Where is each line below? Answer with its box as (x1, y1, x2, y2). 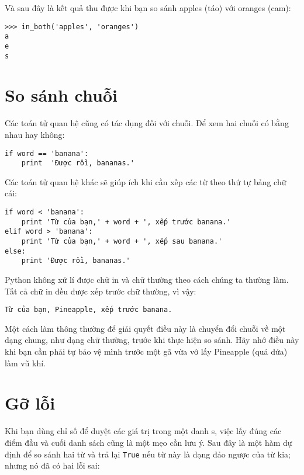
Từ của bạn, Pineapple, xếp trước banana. (5, 306, 172, 314)
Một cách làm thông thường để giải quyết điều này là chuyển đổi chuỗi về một (5, 322, 286, 334)
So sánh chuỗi (5, 83, 118, 107)
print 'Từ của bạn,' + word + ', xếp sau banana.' (21, 237, 223, 245)
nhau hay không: (5, 128, 65, 140)
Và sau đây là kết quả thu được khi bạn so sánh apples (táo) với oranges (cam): (5, 2, 291, 13)
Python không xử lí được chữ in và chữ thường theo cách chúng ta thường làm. (5, 273, 289, 285)
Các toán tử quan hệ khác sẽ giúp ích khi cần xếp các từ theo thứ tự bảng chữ (5, 175, 286, 188)
